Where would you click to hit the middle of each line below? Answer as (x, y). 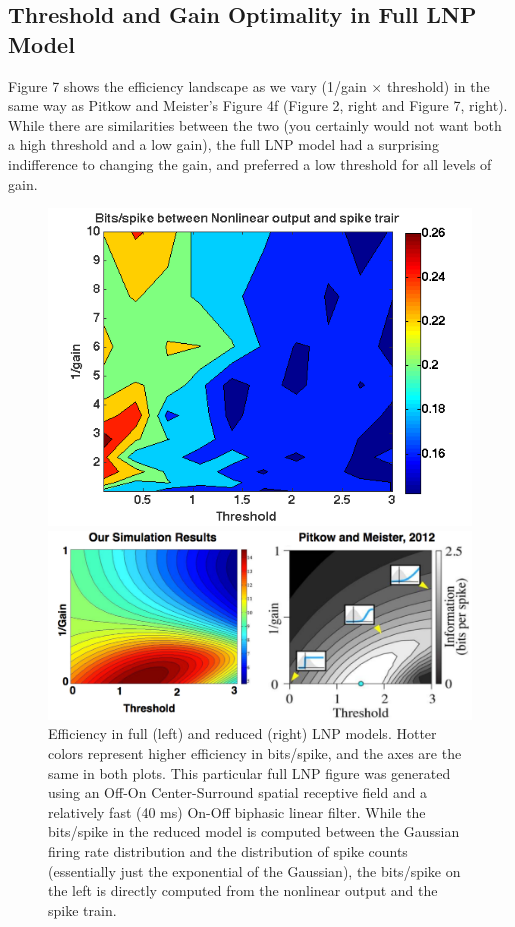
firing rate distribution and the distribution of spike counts (228, 850)
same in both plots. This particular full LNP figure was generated (249, 772)
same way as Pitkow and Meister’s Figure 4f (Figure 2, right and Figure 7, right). (258, 105)
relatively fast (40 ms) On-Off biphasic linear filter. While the (237, 811)
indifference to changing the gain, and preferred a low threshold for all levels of (250, 163)
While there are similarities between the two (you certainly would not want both (255, 124)
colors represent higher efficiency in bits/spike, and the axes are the (255, 752)
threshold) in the (438, 85)
